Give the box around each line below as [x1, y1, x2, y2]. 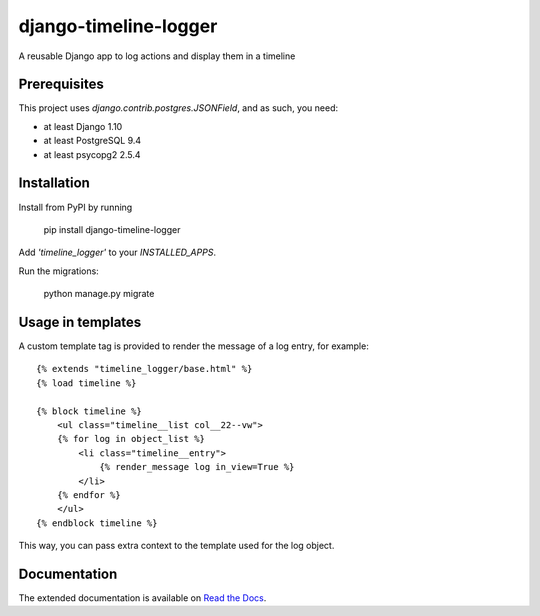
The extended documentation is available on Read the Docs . [18, 591, 267, 604]
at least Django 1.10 [43, 120, 123, 132]
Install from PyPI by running [18, 201, 133, 213]
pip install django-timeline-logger [43, 223, 181, 235]
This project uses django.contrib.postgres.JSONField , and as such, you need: [18, 102, 339, 114]
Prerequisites [18, 76, 104, 93]
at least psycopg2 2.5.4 [43, 148, 141, 160]
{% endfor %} [56, 489, 121, 500]
